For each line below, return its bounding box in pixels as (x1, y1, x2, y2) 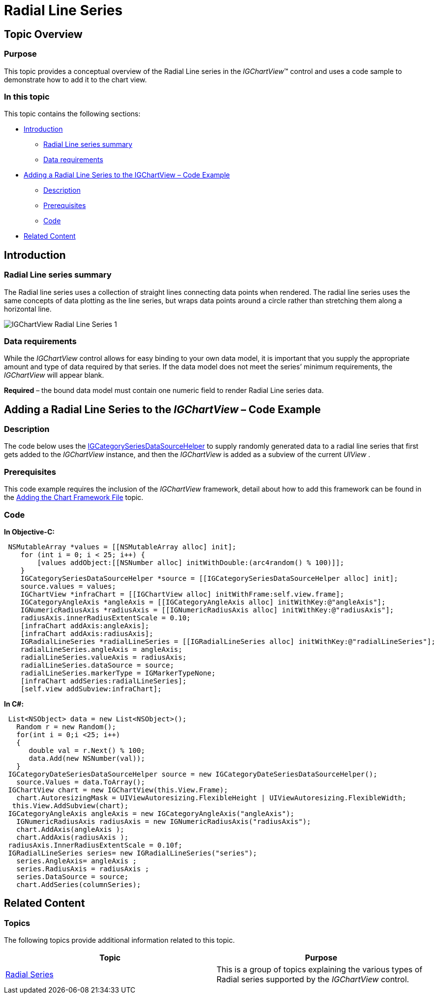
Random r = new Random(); (16, 722, 116, 731)
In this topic (4, 91, 50, 102)
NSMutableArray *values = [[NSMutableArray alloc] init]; (8, 542, 237, 551)
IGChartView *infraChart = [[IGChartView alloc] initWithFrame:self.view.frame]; (20, 590, 344, 598)
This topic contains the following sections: (4, 109, 141, 118)
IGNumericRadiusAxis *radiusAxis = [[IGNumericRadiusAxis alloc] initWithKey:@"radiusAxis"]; (20, 606, 394, 614)
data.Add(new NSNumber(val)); (29, 754, 145, 762)
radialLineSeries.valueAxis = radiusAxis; (20, 653, 187, 661)
